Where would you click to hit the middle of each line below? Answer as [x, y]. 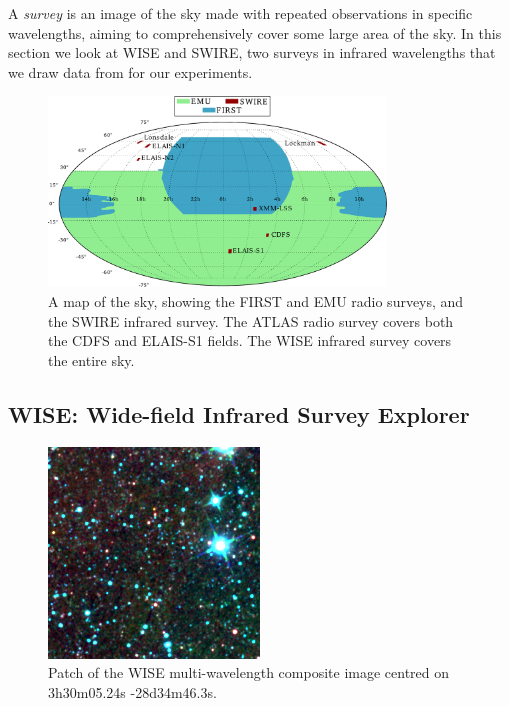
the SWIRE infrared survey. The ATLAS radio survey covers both [251, 320]
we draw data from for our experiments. [130, 71]
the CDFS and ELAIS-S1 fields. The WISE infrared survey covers [250, 340]
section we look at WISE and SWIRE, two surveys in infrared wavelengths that [252, 52]
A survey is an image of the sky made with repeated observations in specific [240, 13]
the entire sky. [91, 359]
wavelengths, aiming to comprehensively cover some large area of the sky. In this [255, 32]
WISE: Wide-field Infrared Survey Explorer [239, 413]
